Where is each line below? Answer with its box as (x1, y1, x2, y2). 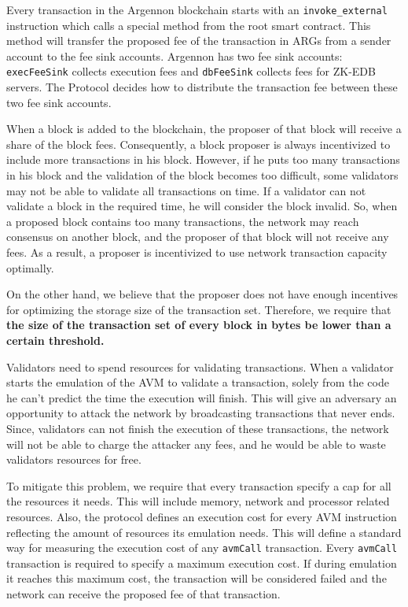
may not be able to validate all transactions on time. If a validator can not (6, 182, 366, 198)
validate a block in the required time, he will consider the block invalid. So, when (6, 198, 398, 214)
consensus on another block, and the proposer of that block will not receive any (6, 228, 389, 245)
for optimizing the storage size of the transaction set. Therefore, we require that (6, 301, 391, 317)
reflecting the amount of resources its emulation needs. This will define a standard (6, 524, 402, 540)
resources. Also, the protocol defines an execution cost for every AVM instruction (6, 508, 397, 524)
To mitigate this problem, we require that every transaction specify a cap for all (6, 477, 391, 494)
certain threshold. (6, 332, 105, 348)
